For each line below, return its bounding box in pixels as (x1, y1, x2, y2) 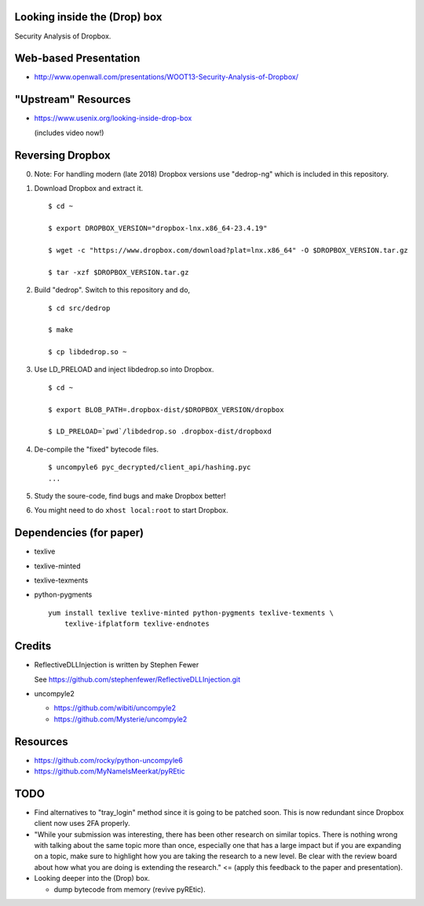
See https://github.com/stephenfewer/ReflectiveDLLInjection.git (34, 674, 241, 684)
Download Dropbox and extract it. (34, 184, 144, 193)
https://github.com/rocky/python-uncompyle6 (34, 755, 184, 765)
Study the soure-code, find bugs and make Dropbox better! (34, 491, 226, 500)
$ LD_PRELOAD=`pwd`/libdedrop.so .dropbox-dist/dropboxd (48, 427, 272, 436)
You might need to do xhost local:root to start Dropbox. (34, 506, 228, 515)
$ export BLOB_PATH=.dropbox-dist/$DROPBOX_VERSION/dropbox (48, 405, 284, 414)
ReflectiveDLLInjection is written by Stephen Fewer (34, 660, 199, 670)
